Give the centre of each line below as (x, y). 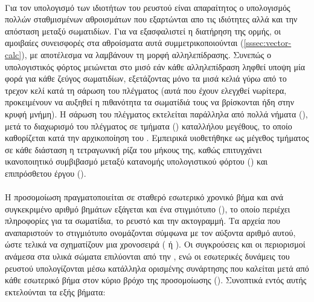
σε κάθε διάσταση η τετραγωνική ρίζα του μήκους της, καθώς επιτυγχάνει (133, 149)
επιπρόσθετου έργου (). (46, 173)
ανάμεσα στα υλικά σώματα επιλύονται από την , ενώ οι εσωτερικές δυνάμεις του (147, 256)
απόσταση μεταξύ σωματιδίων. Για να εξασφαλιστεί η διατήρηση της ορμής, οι (143, 31)
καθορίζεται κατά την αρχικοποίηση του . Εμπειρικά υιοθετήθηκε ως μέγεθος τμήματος (157, 138)
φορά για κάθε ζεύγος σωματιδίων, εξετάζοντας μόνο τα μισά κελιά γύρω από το (146, 78)
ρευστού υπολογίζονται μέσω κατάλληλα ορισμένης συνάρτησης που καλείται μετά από (157, 268)
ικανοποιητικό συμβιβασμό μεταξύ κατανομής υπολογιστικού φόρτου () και (136, 161)
